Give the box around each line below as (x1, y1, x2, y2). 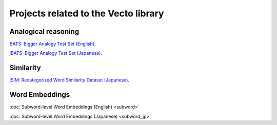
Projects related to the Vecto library (9, 8, 164, 19)
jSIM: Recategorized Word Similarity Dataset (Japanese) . (9, 77, 130, 83)
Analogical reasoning (9, 27, 80, 36)
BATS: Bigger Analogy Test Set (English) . (9, 41, 96, 47)
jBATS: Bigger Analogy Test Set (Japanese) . (9, 50, 103, 56)
